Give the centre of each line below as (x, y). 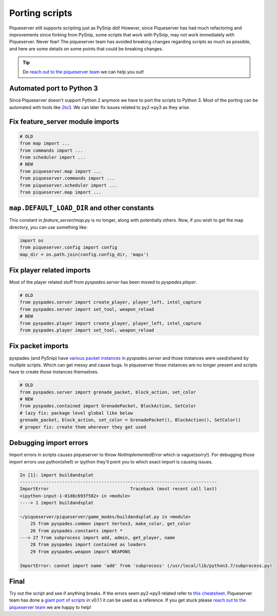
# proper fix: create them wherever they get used (83, 427)
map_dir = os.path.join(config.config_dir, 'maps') (84, 254)
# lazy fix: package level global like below (76, 413)
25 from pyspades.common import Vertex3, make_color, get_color (111, 524)
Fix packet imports (39, 346)
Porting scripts (41, 13)
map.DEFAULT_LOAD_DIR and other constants (82, 208)
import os (32, 240)
